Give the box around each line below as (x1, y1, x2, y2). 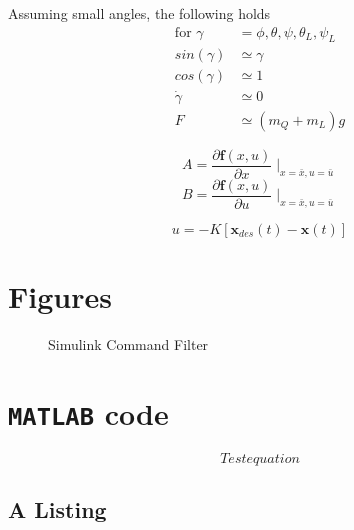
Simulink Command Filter (48, 334, 209, 355)
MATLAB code (8, 392, 169, 433)
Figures (8, 276, 112, 317)
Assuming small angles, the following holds (8, 3, 271, 23)
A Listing (8, 494, 107, 525)
